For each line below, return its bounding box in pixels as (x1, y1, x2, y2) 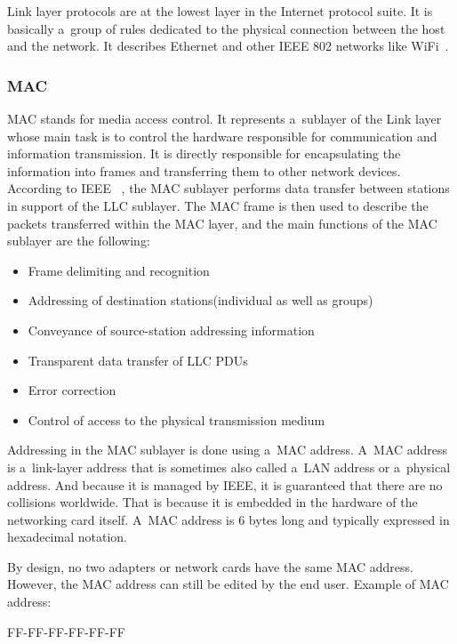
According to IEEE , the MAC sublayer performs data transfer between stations (7, 179, 450, 197)
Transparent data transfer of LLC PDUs (28, 350, 248, 369)
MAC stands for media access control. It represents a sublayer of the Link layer (7, 109, 442, 127)
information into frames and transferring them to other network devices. (7, 161, 401, 180)
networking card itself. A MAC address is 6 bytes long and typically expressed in (7, 510, 450, 528)
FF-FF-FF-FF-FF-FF (7, 622, 126, 640)
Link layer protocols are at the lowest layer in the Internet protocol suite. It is (7, 2, 433, 20)
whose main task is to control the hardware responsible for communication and (7, 126, 437, 145)
